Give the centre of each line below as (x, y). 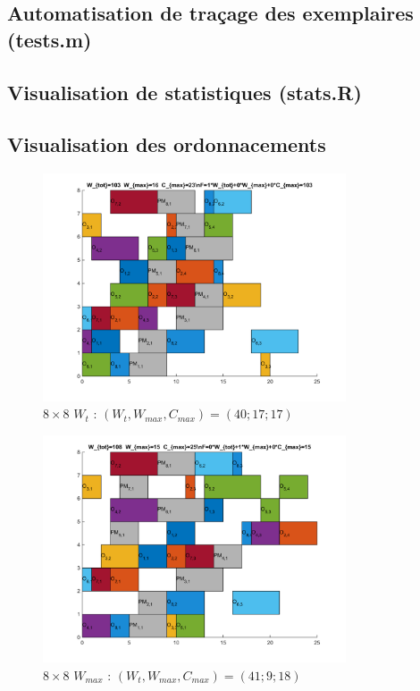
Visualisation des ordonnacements (167, 144)
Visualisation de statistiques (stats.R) (185, 92)
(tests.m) (50, 39)
